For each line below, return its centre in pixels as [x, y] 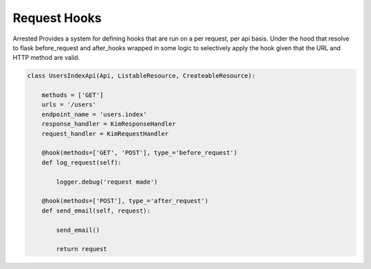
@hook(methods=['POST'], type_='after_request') [125, 201]
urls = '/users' [69, 105]
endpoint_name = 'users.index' [94, 114]
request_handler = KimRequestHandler [105, 133]
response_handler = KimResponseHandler [109, 124]
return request [82, 249]
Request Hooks [57, 18]
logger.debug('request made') [107, 182]
